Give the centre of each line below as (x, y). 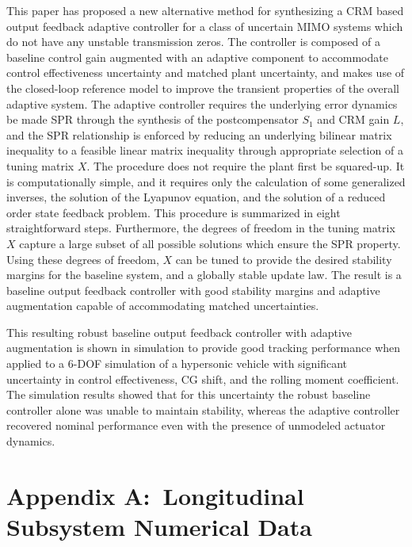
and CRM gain (353, 119)
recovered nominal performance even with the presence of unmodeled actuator (196, 425)
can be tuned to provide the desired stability (284, 259)
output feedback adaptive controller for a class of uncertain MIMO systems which (205, 26)
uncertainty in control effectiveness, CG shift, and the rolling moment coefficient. (203, 379)
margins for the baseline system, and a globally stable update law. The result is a (204, 275)
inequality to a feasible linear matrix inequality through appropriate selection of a (205, 150)
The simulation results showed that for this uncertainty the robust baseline (189, 394)
